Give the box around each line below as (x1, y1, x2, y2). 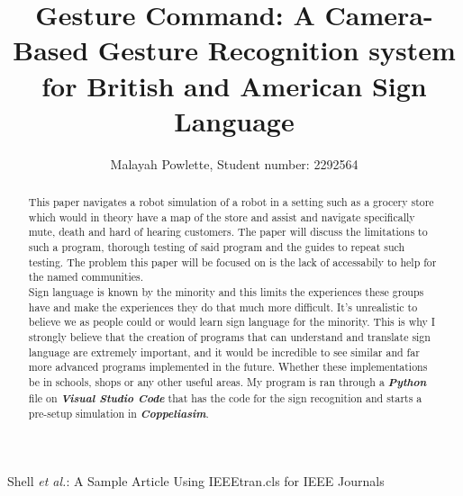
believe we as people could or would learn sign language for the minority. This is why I (28, 314, 436, 329)
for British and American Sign (41, 67, 427, 104)
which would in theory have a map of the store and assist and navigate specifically (28, 209, 415, 224)
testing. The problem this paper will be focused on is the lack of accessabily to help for (28, 254, 437, 269)
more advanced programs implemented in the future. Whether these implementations (28, 359, 428, 374)
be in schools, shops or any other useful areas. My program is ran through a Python (28, 373, 427, 390)
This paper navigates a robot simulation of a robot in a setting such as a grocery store (28, 194, 434, 210)
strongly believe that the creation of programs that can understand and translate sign (28, 329, 431, 344)
